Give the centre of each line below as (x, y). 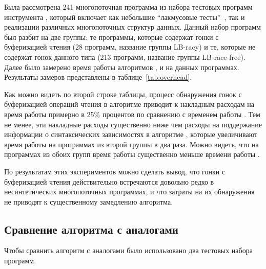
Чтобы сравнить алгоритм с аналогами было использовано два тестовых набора (128, 250)
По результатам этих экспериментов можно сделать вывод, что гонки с (115, 171)
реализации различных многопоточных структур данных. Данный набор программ (132, 27)
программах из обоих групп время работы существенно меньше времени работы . (132, 154)
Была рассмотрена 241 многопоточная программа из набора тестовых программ (128, 7)
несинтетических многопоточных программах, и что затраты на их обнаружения (129, 192)
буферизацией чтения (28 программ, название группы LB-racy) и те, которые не (130, 47)
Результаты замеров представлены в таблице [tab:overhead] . (98, 77)
